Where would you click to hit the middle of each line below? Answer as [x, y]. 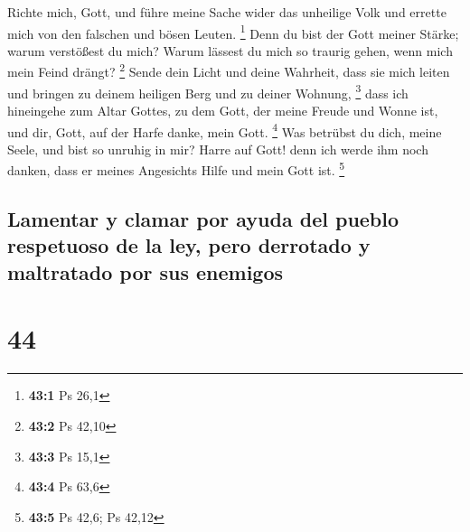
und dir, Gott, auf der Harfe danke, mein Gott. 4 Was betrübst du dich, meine [225, 130]
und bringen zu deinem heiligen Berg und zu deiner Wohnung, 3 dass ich [208, 91]
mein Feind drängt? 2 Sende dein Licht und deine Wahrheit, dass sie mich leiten [229, 70]
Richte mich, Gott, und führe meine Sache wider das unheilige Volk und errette [227, 12]
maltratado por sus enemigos [146, 271]
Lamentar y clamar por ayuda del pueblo [203, 219]
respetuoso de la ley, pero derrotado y [189, 245]
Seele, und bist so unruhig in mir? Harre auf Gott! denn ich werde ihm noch [218, 149]
